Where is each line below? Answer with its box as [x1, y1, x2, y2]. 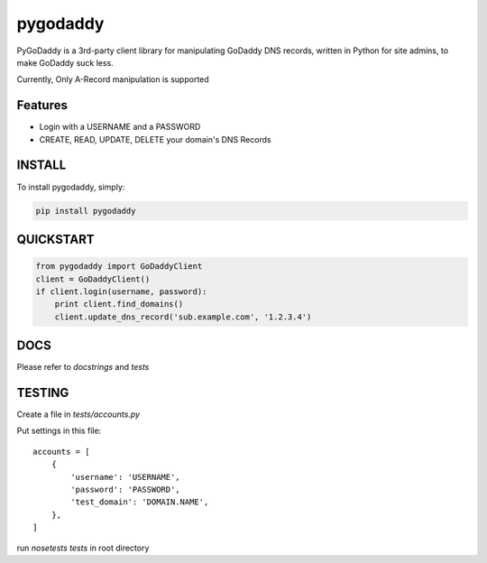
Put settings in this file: [16, 425, 102, 437]
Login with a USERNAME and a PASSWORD [39, 122, 201, 133]
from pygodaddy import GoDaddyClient [35, 262, 203, 272]
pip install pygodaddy [35, 206, 136, 216]
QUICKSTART [16, 231, 95, 247]
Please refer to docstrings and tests [16, 362, 150, 373]
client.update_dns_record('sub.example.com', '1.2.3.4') [54, 311, 312, 322]
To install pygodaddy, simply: [16, 181, 125, 192]
